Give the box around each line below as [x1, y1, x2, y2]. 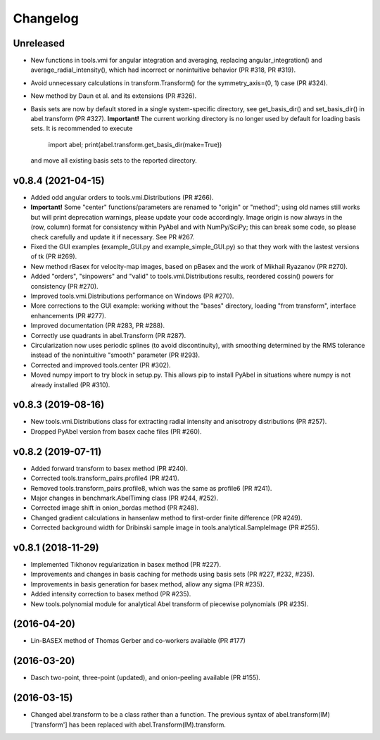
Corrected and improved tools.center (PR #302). [30, 360, 172, 369]
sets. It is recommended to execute [30, 124, 133, 133]
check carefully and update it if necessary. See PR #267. [30, 232, 195, 241]
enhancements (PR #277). [30, 311, 107, 320]
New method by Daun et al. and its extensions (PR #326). [30, 92, 197, 100]
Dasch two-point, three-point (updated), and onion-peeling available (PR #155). [30, 673, 260, 682]
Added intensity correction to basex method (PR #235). [30, 590, 191, 598]
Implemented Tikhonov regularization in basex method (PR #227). [30, 560, 222, 568]
